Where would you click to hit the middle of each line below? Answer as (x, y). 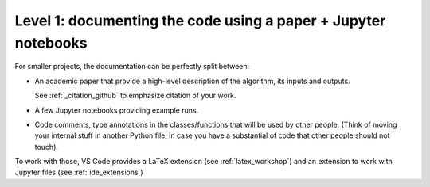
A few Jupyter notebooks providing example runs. (117, 110)
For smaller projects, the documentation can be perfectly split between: (132, 67)
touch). (47, 147)
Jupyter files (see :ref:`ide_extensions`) (79, 172)
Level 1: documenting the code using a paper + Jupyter (200, 21)
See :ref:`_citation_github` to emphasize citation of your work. (135, 96)
